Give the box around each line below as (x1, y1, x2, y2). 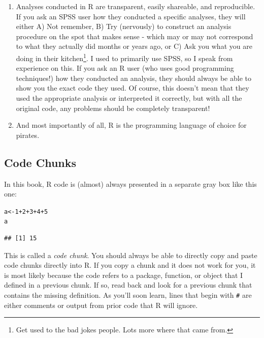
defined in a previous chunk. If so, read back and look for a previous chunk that (4, 279, 252, 290)
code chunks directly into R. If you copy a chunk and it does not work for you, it (4, 260, 256, 270)
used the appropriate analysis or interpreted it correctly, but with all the (16, 93, 242, 103)
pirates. (16, 129, 40, 140)
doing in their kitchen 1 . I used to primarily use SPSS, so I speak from (16, 51, 233, 63)
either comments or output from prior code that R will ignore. (4, 299, 198, 310)
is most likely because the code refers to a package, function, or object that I (4, 269, 243, 280)
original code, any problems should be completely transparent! (16, 102, 210, 113)
